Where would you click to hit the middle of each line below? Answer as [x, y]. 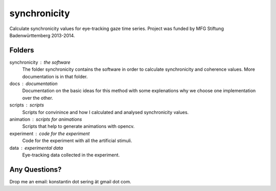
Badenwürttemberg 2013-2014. [42, 35]
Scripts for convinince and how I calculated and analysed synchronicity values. [106, 112]
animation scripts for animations [46, 119]
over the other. [38, 98]
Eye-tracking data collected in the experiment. [71, 155]
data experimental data [36, 148]
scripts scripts [27, 105]
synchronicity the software [40, 62]
